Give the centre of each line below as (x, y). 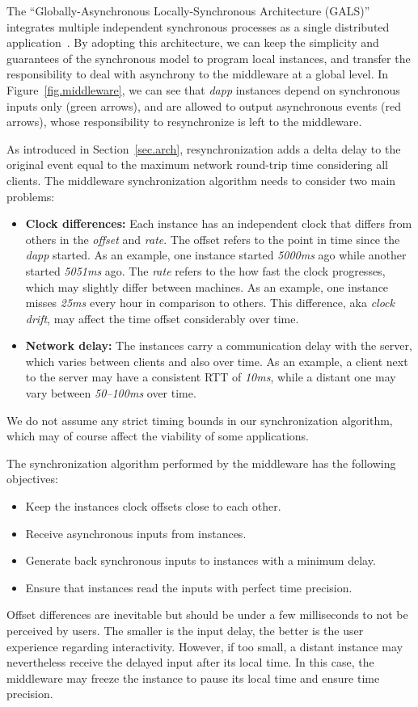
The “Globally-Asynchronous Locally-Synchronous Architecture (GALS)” (188, 11)
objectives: (32, 479)
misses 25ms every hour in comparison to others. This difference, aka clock (210, 303)
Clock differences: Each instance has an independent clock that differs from (219, 223)
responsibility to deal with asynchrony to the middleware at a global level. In (198, 74)
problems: (31, 196)
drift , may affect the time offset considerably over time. (162, 318)
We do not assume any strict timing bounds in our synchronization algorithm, (200, 420)
